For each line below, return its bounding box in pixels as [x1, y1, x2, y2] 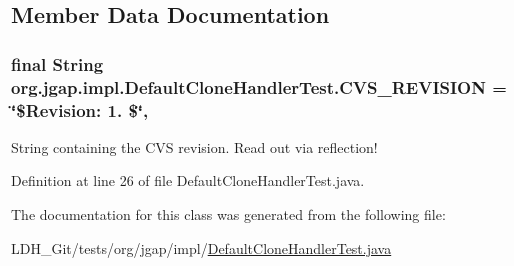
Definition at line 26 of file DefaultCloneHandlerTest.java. [11, 170, 365, 191]
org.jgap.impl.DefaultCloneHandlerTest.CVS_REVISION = [11, 74, 507, 99]
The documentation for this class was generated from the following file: [11, 204, 446, 225]
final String [11, 51, 104, 76]
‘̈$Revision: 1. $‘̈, [11, 97, 149, 122]
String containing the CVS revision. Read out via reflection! [11, 136, 378, 157]
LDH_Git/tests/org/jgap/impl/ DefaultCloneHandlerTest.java [11, 237, 392, 258]
